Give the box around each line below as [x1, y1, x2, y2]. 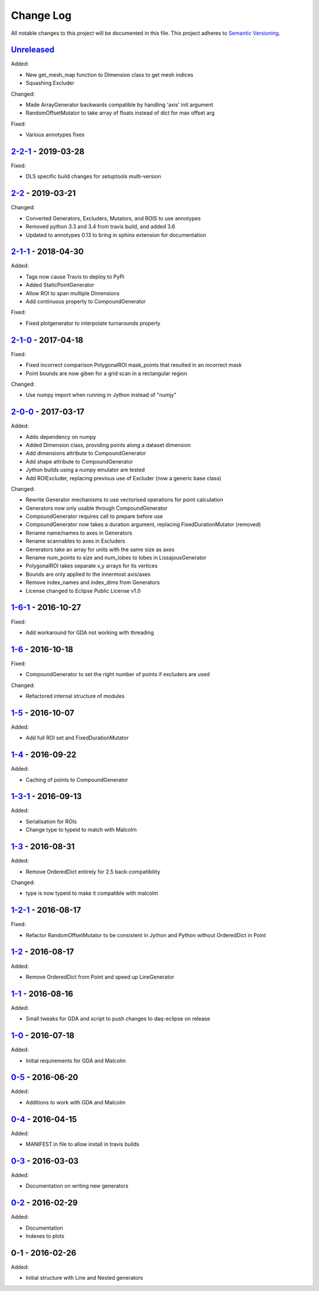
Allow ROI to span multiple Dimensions [25, 289, 120, 296]
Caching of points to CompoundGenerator [25, 776, 128, 783]
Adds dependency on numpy [25, 433, 96, 440]
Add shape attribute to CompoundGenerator [25, 458, 134, 465]
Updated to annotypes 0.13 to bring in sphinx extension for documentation [25, 231, 206, 239]
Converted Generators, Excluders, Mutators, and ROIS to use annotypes [25, 214, 201, 221]
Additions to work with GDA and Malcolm [25, 1098, 126, 1106]
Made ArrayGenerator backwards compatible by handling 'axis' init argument [25, 101, 214, 109]
